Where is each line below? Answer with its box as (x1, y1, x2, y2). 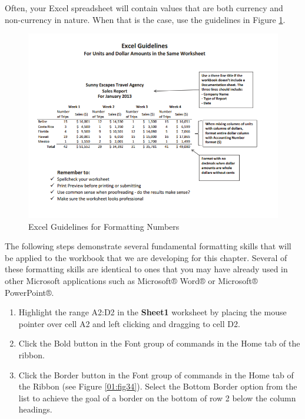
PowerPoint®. (5, 286, 54, 298)
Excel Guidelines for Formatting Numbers (28, 220, 180, 232)
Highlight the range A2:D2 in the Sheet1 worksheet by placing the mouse (18, 306, 287, 318)
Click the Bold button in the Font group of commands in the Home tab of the (18, 337, 300, 349)
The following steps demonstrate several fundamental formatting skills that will (5, 240, 291, 252)
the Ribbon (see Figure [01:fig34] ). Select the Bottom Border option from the (18, 380, 297, 392)
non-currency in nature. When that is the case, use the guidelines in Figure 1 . (5, 13, 286, 25)
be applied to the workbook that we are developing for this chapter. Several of (5, 251, 287, 263)
